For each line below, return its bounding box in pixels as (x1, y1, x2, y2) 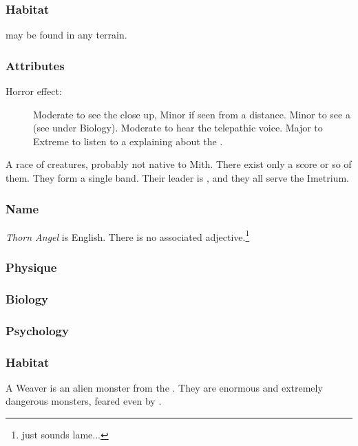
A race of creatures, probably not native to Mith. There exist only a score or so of (6, 157, 352, 171)
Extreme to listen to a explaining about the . (33, 134, 223, 148)
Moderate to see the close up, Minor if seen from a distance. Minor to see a (33, 107, 350, 121)
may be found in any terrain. (6, 28, 127, 42)
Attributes (6, 56, 65, 74)
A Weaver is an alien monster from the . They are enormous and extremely (6, 380, 323, 394)
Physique (6, 258, 57, 275)
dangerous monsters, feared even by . (6, 394, 162, 408)
